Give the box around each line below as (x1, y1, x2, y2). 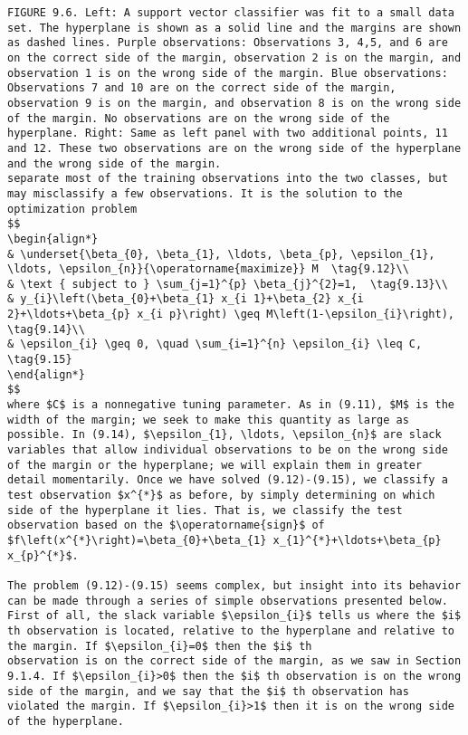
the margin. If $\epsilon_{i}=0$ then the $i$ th (7, 639, 312, 653)
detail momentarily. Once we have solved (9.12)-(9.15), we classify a (7, 473, 448, 487)
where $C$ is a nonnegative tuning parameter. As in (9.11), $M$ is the (7, 398, 454, 412)
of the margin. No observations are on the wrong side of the (7, 111, 390, 125)
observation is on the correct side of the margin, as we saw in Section (7, 654, 462, 668)
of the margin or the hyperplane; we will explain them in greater (7, 458, 423, 472)
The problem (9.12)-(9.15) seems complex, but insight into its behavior (7, 578, 462, 592)
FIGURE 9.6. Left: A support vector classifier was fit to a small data (7, 6, 454, 19)
